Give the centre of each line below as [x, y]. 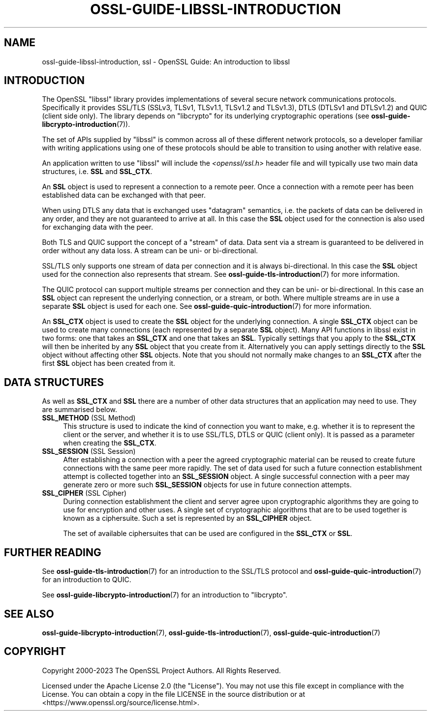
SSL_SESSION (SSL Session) [89, 451]
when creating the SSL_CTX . [110, 443]
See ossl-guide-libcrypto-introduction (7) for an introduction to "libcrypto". [165, 595]
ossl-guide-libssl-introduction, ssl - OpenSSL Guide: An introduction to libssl [166, 61]
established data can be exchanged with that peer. [124, 195]
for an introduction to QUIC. [87, 580]
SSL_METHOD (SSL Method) [89, 418]
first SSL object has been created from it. [109, 363]
